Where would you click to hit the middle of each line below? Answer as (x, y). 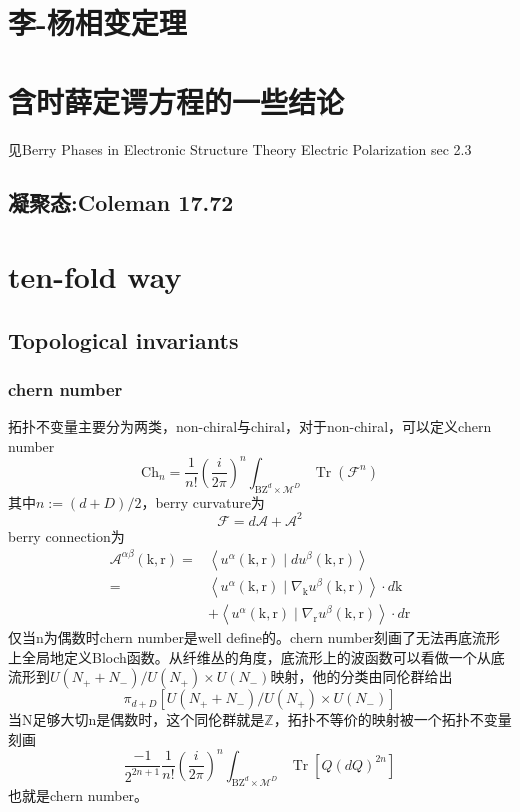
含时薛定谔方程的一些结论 (176, 100)
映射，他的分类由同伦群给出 (361, 676)
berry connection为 (66, 535)
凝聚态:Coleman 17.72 (121, 202)
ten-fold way (95, 276)
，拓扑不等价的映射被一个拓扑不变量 (392, 719)
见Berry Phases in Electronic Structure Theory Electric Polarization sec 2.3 (240, 148)
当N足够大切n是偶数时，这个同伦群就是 (136, 719)
